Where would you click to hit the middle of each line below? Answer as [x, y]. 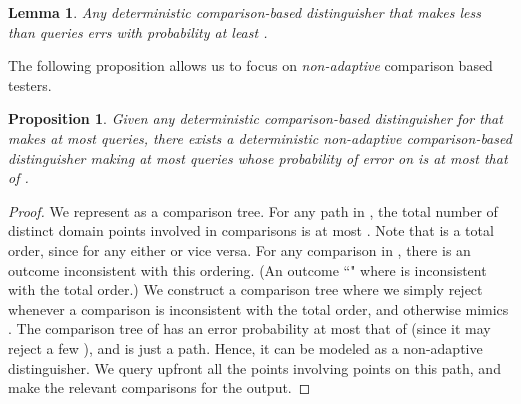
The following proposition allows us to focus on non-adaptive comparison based [250, 65]
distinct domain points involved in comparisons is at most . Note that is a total [251, 230]
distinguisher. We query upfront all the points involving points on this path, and [254, 367]
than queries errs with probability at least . [138, 31]
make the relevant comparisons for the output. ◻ [159, 387]
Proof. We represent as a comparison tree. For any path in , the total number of [253, 210]
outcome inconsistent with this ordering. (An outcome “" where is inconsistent [247, 269]
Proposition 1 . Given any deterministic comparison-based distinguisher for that [255, 118]
